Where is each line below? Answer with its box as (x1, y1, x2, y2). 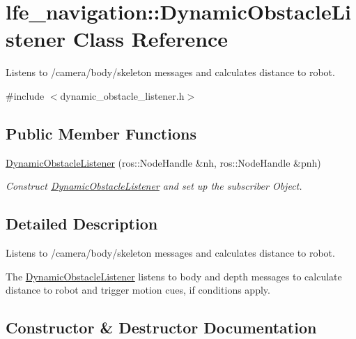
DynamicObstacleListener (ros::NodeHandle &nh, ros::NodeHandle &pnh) (6, 155, 321, 169)
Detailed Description (6, 213, 158, 234)
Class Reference (72, 24, 229, 53)
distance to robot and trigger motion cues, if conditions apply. (6, 282, 270, 297)
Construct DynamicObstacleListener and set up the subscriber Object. (6, 179, 302, 193)
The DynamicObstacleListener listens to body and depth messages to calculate (6, 269, 342, 283)
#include (6, 88, 45, 103)
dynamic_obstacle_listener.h (60, 88, 185, 103)
